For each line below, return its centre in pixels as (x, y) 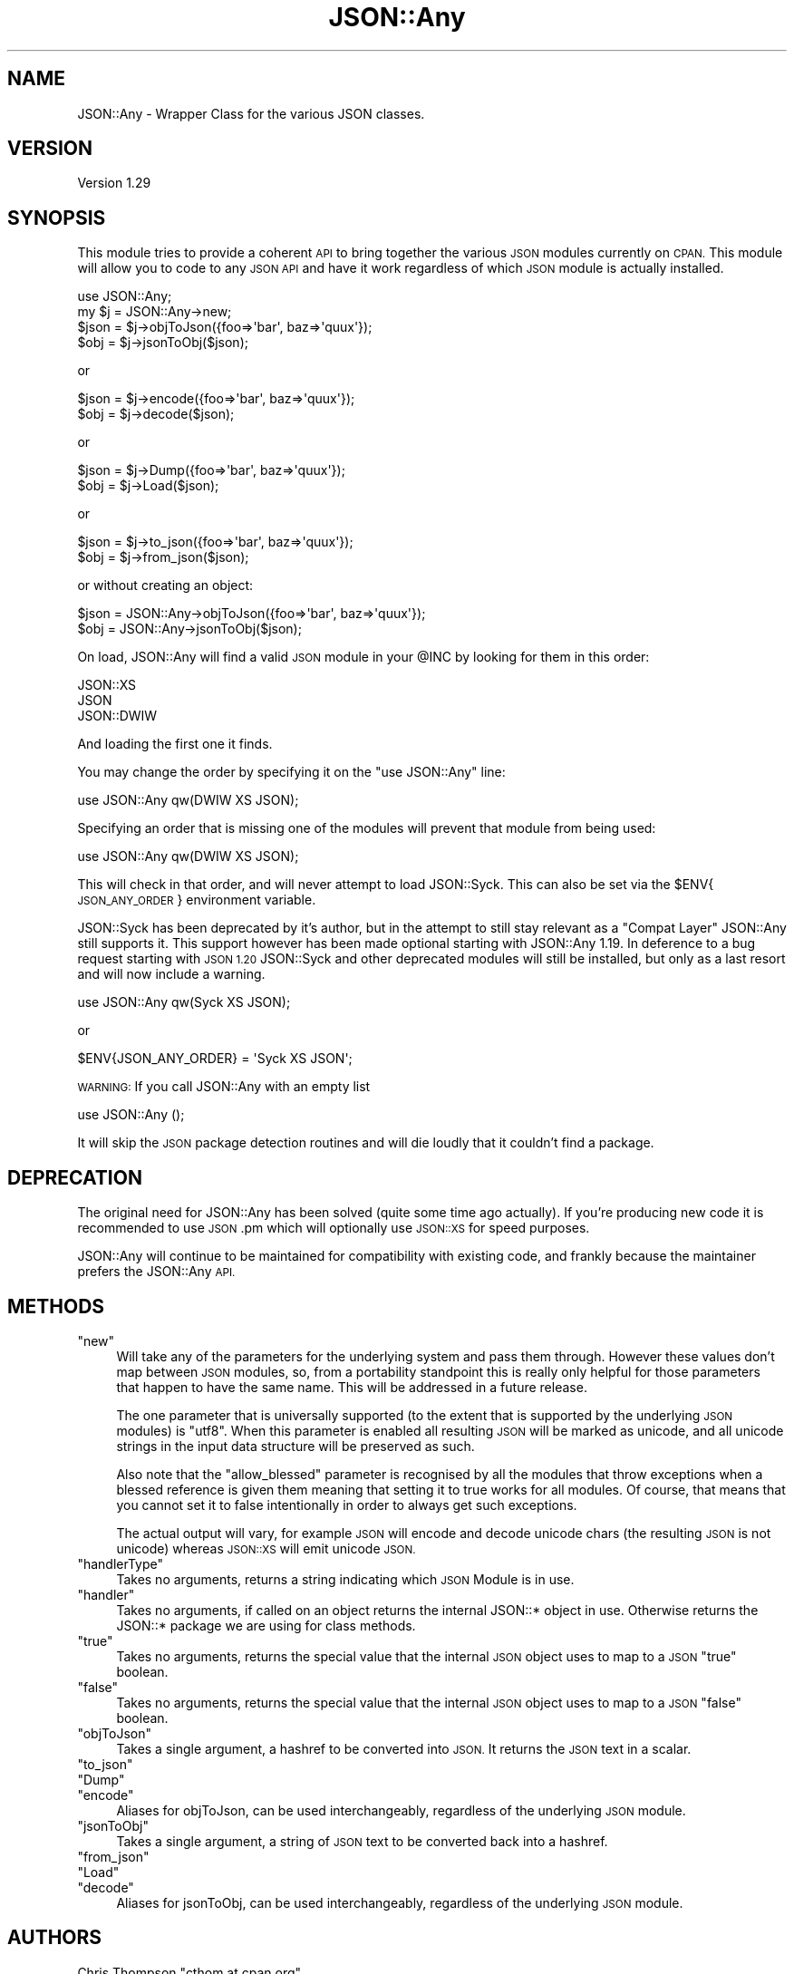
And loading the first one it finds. (175, 744)
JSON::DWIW (117, 716)
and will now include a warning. (171, 974)
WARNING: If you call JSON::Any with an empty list (224, 1087)
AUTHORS (55, 1938)
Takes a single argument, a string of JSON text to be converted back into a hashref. (362, 1841)
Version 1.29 (114, 183)
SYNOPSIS (57, 218)
